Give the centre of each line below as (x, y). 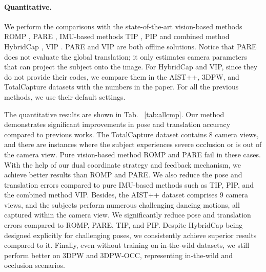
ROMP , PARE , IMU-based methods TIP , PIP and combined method (117, 36)
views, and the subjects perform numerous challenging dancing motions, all (122, 204)
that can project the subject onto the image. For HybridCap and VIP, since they (131, 67)
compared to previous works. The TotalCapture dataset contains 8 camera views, (131, 134)
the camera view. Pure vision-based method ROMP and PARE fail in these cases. (132, 154)
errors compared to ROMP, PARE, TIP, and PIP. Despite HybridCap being (124, 225)
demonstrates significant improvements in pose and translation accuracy (117, 124)
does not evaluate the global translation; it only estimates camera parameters (126, 56)
